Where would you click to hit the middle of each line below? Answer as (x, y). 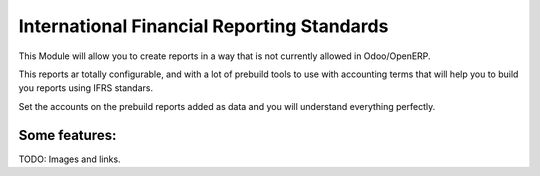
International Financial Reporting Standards (203, 26)
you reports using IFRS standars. (86, 88)
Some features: (67, 135)
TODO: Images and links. (69, 159)
